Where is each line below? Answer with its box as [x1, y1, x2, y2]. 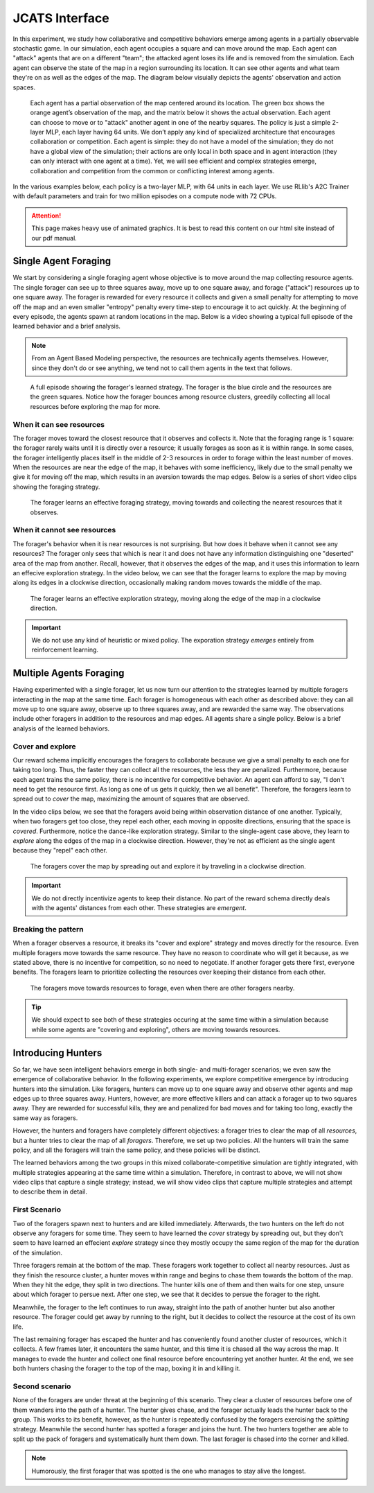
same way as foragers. [12, 1113, 78, 1122]
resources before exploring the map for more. [30, 402, 161, 410]
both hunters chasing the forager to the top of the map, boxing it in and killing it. [12, 1364, 241, 1372]
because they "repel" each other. [12, 846, 107, 855]
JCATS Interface [12, 10, 110, 26]
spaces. [12, 83, 36, 91]
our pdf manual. [31, 234, 78, 242]
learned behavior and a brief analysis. [12, 322, 121, 331]
